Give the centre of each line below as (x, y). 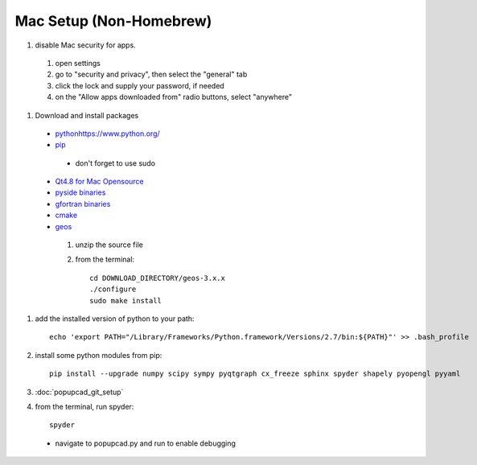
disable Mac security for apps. (85, 45)
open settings (78, 63)
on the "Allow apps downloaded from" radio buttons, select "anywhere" (174, 97)
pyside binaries (80, 192)
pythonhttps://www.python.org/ (107, 134)
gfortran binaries (83, 204)
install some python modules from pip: (99, 355)
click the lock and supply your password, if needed (140, 85)
